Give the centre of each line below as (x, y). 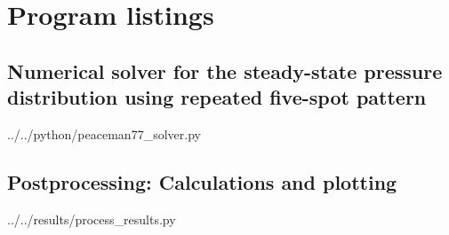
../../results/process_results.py (92, 219)
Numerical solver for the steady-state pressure (225, 70)
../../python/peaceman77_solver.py (104, 133)
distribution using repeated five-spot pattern (217, 97)
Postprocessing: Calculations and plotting (202, 181)
